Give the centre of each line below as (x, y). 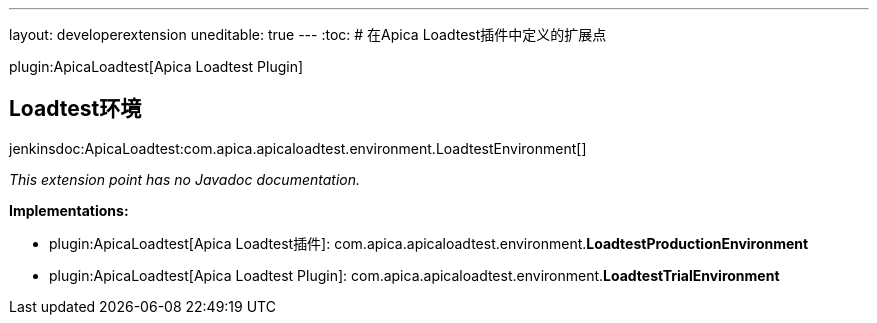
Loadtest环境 (75, 109)
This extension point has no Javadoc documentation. (185, 179)
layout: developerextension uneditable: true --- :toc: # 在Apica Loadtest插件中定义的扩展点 (308, 34)
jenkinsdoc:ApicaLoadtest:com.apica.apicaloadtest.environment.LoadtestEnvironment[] (298, 148)
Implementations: (69, 210)
